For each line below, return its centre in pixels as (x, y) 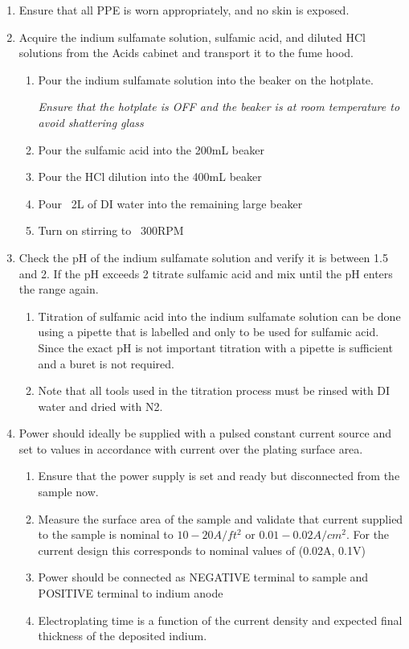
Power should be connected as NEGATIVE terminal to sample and (203, 577)
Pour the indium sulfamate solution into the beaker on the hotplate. (206, 79)
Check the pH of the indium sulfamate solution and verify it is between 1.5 (203, 257)
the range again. (59, 289)
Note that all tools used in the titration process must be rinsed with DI (214, 390)
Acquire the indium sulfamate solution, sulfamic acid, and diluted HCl (192, 37)
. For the (368, 534)
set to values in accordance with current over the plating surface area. (191, 448)
